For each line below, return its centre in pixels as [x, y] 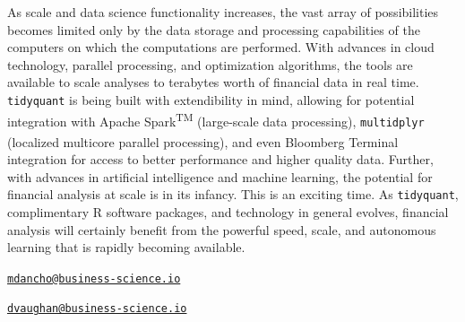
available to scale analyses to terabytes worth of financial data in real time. [213, 82]
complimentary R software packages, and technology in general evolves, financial [228, 212]
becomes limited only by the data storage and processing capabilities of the [214, 29]
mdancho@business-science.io [94, 278]
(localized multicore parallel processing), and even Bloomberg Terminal [203, 141]
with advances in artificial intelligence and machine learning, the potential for [220, 176]
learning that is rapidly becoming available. [126, 247]
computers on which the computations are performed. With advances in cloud [221, 47]
